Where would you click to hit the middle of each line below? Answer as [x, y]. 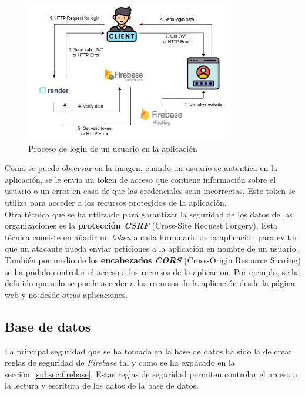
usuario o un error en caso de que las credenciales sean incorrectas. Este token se [150, 191]
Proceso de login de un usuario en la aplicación [113, 148]
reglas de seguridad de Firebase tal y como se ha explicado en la [120, 362]
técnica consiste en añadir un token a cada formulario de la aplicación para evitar [151, 237]
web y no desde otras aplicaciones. [66, 294]
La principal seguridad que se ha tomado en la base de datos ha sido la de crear [148, 351]
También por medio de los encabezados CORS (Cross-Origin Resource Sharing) [153, 260]
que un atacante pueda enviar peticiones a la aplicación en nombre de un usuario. [152, 248]
